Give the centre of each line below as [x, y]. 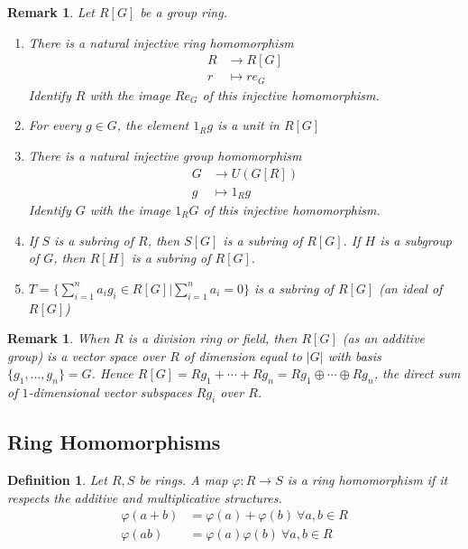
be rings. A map [184, 480]
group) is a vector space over [87, 355]
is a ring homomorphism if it [367, 480]
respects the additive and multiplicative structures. [145, 497]
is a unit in [248, 125]
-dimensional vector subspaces [110, 392]
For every [55, 125]
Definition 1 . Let [57, 480]
